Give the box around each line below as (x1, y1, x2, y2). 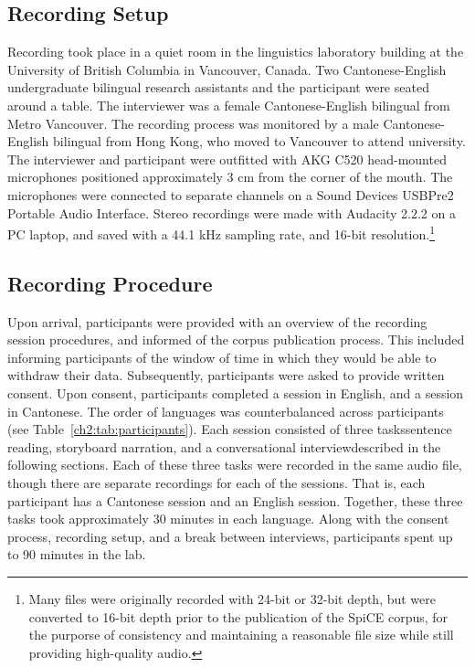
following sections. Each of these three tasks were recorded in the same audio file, (7, 455, 462, 474)
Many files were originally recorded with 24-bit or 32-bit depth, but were (28, 588, 437, 608)
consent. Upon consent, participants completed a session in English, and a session (7, 383, 464, 402)
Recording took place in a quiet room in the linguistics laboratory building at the (7, 42, 464, 61)
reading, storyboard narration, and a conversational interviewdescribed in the (7, 437, 441, 456)
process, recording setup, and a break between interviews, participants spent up (7, 526, 453, 546)
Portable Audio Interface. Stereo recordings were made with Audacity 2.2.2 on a (7, 203, 456, 222)
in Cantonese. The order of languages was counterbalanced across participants (7, 401, 444, 420)
